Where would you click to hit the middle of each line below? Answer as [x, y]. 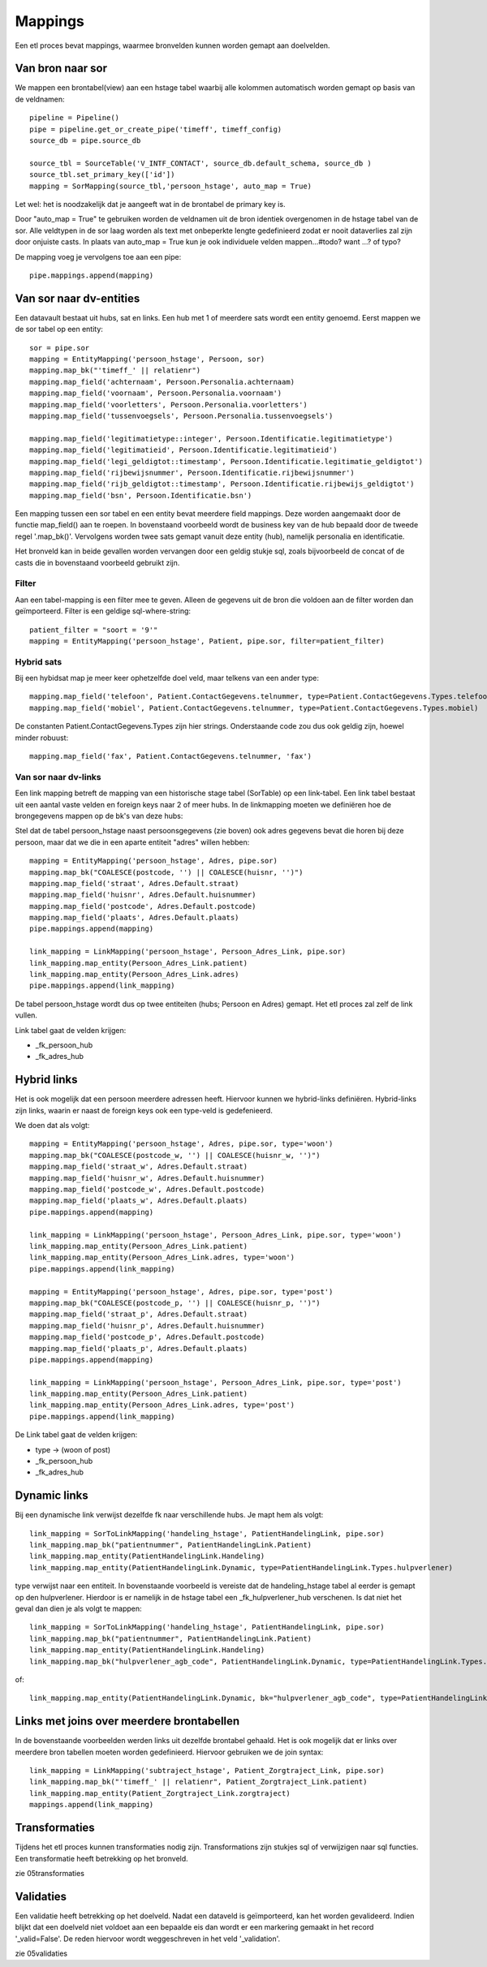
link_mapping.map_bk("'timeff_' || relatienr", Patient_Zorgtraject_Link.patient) [198, 1782]
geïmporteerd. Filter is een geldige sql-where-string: [103, 611]
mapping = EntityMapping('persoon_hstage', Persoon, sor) [147, 359]
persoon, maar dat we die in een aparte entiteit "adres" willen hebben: [132, 842]
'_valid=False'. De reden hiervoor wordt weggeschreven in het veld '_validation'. [148, 1939]
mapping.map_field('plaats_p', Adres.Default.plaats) [138, 1348]
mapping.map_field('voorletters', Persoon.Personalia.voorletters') [168, 405]
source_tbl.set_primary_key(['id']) [102, 175]
